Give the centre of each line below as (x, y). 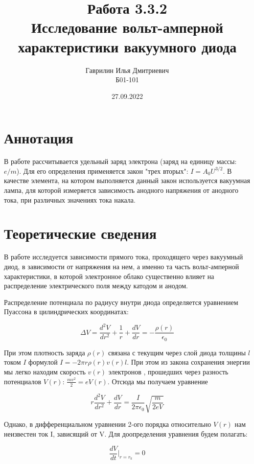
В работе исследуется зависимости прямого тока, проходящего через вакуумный (124, 257)
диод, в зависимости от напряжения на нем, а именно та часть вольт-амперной (122, 266)
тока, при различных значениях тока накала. (70, 199)
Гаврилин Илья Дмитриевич (127, 70)
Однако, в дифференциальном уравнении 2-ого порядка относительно (108, 424)
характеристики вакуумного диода (127, 46)
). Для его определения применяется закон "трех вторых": (102, 171)
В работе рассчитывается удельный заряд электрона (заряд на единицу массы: (120, 161)
